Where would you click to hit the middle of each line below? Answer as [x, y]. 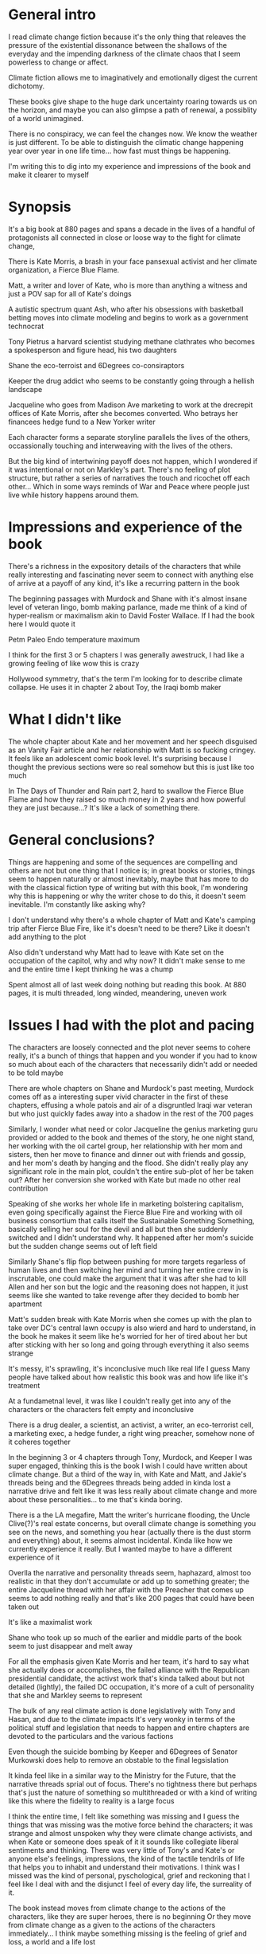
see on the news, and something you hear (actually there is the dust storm [130, 1532]
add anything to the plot [47, 936]
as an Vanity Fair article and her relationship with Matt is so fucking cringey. [132, 750]
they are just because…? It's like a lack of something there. [104, 807]
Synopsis [40, 207]
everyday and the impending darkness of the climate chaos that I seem [124, 53]
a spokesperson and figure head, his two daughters [93, 350]
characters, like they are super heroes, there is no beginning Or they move [130, 1916]
